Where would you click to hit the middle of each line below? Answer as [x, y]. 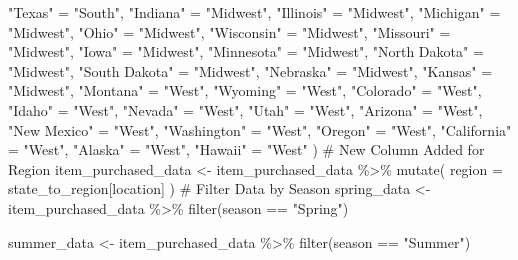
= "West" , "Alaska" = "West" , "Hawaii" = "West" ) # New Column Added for [246, 149]
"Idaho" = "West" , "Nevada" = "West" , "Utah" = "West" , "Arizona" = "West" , [245, 109]
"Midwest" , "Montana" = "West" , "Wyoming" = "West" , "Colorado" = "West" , [245, 90]
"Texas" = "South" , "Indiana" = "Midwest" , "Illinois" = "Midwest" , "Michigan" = [254, 12]
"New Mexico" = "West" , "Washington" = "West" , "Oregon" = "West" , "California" [260, 129]
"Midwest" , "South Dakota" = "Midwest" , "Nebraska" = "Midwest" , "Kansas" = [250, 70]
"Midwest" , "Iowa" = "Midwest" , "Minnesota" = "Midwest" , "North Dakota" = [246, 51]
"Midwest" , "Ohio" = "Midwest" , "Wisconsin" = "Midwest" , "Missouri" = [229, 31]
